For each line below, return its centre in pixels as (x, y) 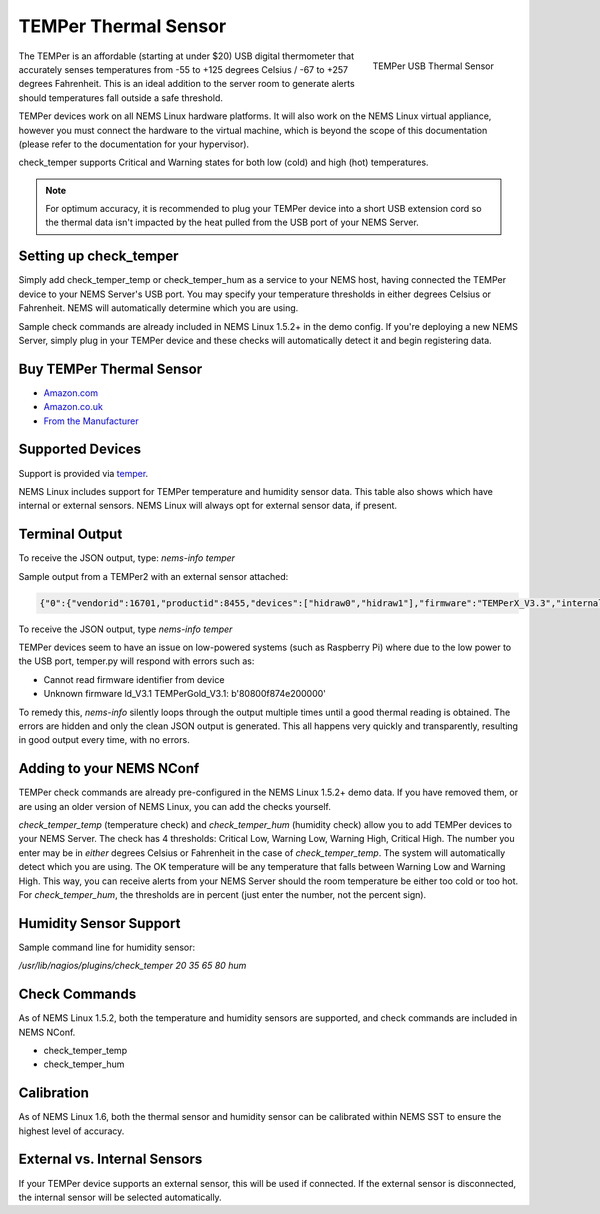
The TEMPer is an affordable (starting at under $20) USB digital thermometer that (186, 56)
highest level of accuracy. (71, 1131)
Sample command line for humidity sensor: (107, 947)
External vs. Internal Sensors (110, 1159)
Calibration (54, 1093)
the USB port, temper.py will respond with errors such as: (136, 661)
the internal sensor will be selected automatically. (120, 1197)
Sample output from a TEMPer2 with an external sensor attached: (153, 576)
